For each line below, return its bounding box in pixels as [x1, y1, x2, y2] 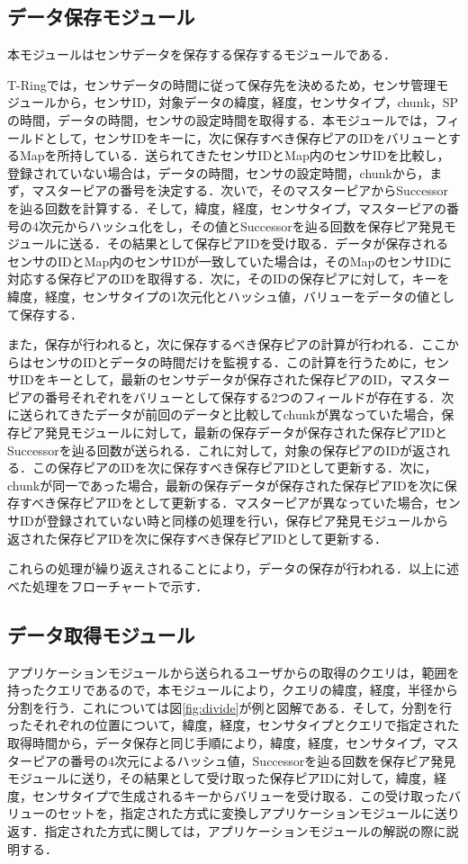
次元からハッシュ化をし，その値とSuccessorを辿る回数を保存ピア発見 [38, 216, 444, 235]
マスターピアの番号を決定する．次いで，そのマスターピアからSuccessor [31, 181, 449, 200]
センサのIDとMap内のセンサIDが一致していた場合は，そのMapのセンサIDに [7, 251, 453, 270]
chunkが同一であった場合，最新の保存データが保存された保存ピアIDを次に [7, 475, 445, 494]
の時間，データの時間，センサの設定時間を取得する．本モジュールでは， [7, 110, 436, 129]
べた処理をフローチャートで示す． [7, 576, 209, 595]
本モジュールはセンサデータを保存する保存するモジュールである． [7, 45, 396, 64]
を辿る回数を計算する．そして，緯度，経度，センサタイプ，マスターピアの [7, 198, 446, 217]
